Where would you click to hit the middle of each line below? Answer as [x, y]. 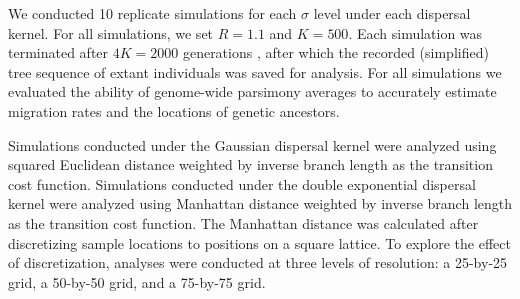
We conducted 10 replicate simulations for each [152, 13]
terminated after [58, 52]
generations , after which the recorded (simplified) [335, 52]
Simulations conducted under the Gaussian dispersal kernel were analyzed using [252, 144]
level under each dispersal [392, 13]
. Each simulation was [415, 32]
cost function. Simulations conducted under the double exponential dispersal [242, 183]
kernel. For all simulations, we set [111, 32]
